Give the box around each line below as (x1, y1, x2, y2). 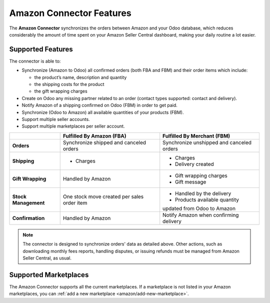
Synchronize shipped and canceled (62, 139, 146, 146)
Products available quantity (175, 196, 239, 203)
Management (12, 199, 45, 206)
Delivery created (175, 160, 214, 167)
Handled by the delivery (175, 190, 231, 197)
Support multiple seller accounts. (21, 116, 90, 122)
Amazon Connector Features (9, 7, 132, 18)
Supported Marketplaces (9, 270, 89, 279)
